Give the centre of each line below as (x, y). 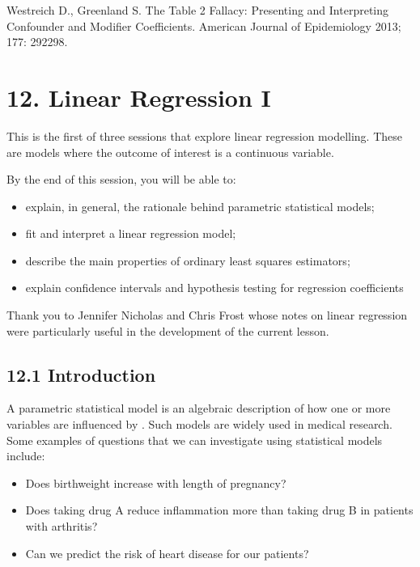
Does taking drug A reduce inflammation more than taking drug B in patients (219, 510)
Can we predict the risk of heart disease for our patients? (167, 553)
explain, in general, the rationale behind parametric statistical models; (200, 206)
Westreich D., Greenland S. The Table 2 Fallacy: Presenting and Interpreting (198, 10)
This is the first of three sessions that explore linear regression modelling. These (205, 135)
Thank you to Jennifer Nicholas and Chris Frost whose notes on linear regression (207, 315)
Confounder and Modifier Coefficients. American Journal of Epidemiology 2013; (204, 25)
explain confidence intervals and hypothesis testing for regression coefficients (214, 288)
